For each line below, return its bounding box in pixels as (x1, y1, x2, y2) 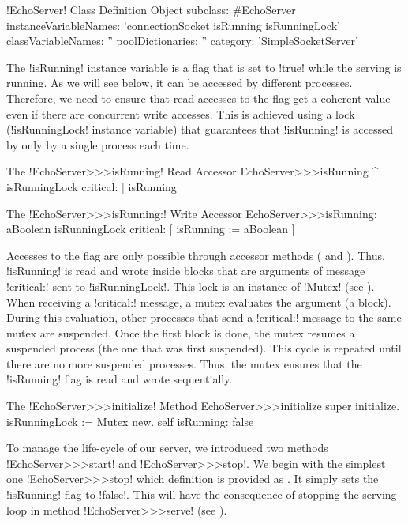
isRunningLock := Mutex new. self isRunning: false (6, 413, 254, 429)
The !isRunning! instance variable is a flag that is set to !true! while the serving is (6, 58, 402, 75)
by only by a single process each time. (6, 136, 189, 153)
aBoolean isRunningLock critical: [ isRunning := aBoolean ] (6, 221, 295, 237)
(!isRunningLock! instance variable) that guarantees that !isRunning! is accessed (6, 121, 394, 138)
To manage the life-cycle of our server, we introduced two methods (6, 439, 328, 456)
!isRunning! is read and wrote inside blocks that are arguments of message (6, 262, 365, 279)
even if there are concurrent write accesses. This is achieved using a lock (6, 105, 355, 122)
